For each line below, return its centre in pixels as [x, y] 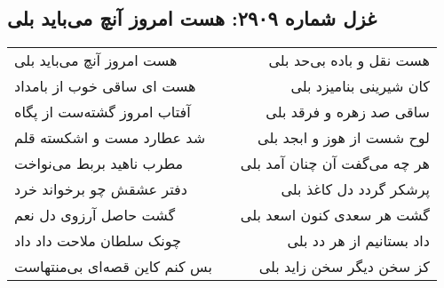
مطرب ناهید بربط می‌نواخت [99, 164]
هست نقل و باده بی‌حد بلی [349, 60]
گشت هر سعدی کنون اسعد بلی [335, 215]
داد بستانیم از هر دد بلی [358, 241]
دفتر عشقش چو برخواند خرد [101, 189]
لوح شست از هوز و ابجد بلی [344, 138]
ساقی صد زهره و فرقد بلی [348, 112]
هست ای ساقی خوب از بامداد [105, 86]
